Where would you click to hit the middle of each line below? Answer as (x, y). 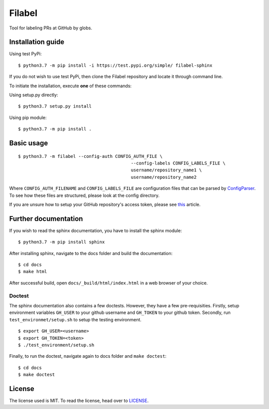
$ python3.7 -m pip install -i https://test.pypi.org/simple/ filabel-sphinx (115, 65)
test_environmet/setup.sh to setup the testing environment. (75, 319)
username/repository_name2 (164, 177)
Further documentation (46, 218)
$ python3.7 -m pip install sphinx (62, 242)
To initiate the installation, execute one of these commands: (70, 86)
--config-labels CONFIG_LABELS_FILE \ (178, 163)
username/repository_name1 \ (166, 170)
